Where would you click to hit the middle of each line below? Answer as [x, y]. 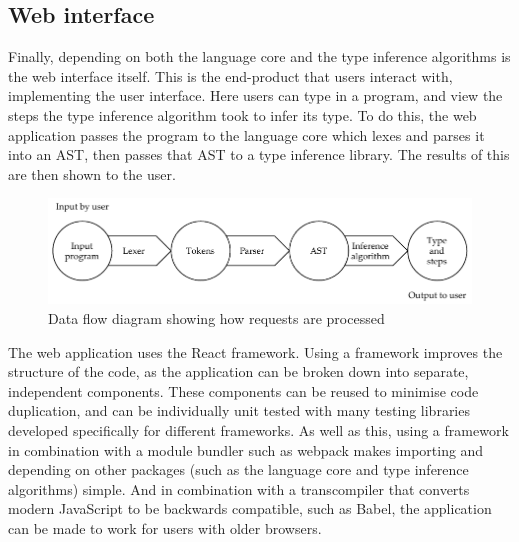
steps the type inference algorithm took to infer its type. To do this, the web [242, 114]
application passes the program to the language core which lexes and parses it [246, 134]
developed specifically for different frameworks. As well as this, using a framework [258, 430]
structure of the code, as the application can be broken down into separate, [238, 371]
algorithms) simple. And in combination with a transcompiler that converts [239, 488]
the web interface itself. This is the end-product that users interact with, [230, 75]
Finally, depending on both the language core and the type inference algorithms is [259, 56]
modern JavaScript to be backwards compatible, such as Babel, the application [250, 508]
